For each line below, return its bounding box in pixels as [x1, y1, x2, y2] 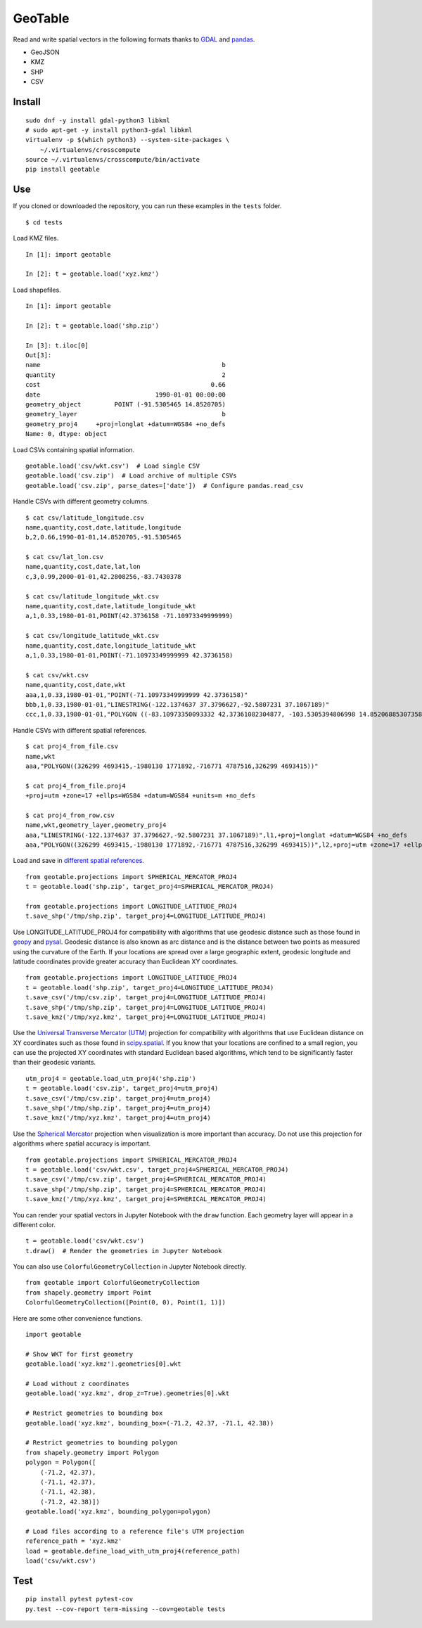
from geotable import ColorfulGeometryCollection [25, 1278, 200, 1287]
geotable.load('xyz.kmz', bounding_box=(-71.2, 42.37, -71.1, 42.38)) [25, 1419, 274, 1427]
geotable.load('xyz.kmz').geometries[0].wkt [25, 1360, 182, 1368]
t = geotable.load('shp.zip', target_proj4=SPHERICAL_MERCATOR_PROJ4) [25, 883, 274, 891]
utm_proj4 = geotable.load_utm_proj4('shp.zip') [25, 1075, 196, 1082]
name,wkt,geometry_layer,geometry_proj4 [25, 821, 167, 829]
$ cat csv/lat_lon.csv [25, 553, 104, 561]
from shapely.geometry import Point [25, 1288, 152, 1297]
